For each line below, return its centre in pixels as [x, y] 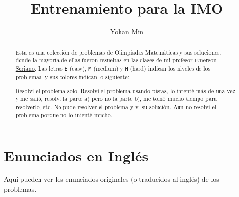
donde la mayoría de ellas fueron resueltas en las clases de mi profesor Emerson [116, 60]
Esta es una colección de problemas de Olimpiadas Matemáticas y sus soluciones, [118, 52]
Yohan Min [127, 31]
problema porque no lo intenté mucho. [64, 115]
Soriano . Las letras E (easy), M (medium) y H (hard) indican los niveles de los [113, 68]
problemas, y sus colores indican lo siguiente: [72, 76]
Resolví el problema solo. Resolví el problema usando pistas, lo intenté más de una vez [125, 90]
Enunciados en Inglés [76, 156]
